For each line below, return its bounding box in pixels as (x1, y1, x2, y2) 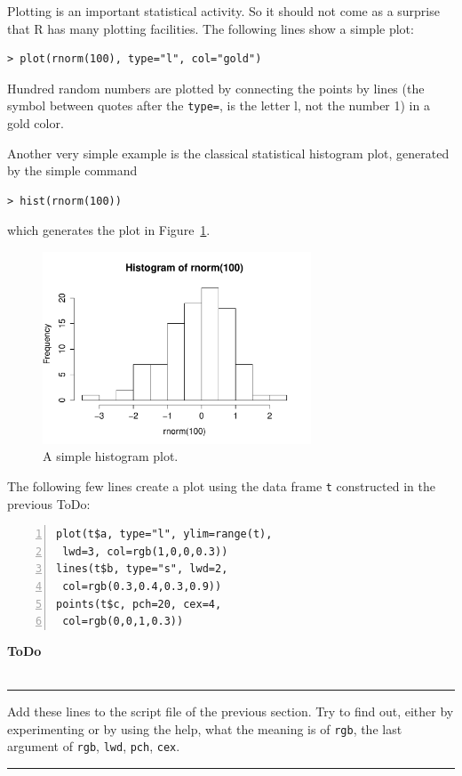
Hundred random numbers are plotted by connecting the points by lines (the (7, 78, 425, 97)
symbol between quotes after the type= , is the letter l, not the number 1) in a (7, 96, 430, 115)
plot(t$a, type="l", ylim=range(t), (56, 528, 273, 541)
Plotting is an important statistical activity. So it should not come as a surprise (7, 2, 440, 20)
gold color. (7, 114, 64, 133)
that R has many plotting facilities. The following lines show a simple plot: (7, 19, 414, 37)
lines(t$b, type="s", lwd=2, (56, 562, 228, 576)
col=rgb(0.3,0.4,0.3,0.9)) (62, 580, 222, 594)
